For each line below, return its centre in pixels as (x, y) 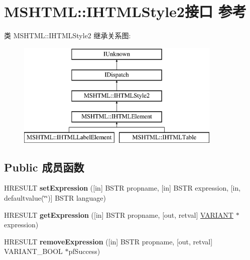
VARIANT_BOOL (33, 251)
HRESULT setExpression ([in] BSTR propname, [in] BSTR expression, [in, (122, 188)
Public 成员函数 (44, 167)
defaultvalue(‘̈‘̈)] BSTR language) (55, 198)
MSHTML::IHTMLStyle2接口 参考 (125, 11)
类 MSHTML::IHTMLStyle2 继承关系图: (68, 35)
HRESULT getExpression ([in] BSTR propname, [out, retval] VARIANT (119, 214)
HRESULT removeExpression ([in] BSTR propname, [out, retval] (108, 241)
